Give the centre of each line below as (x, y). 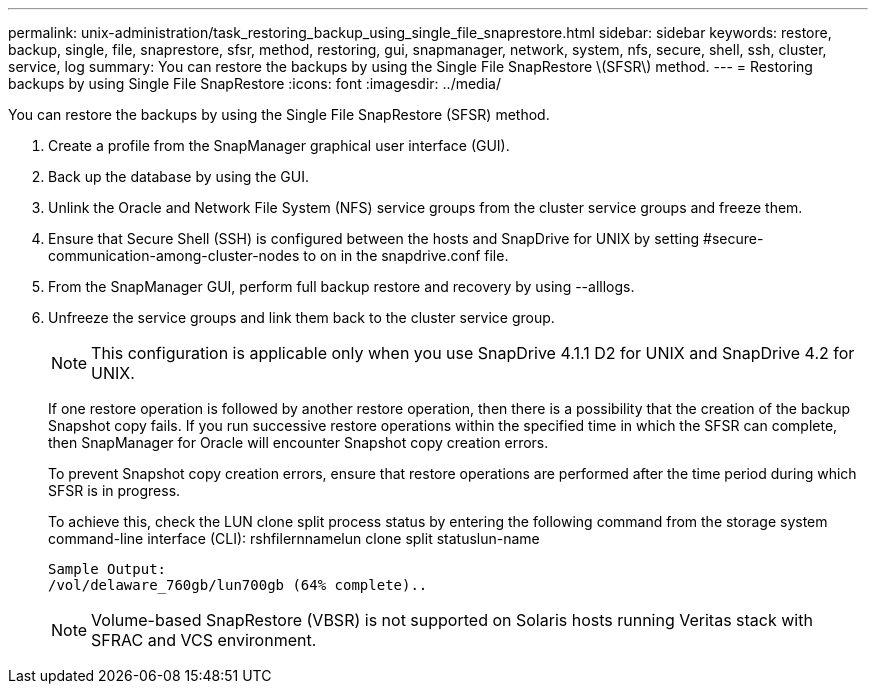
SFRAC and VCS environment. (204, 640)
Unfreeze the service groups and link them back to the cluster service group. (301, 317)
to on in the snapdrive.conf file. (406, 255)
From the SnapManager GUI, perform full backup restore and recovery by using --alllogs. (341, 286)
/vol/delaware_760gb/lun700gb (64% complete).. (238, 585)
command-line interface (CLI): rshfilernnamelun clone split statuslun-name (294, 538)
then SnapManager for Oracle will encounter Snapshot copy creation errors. (298, 442)
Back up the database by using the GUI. (178, 176)
